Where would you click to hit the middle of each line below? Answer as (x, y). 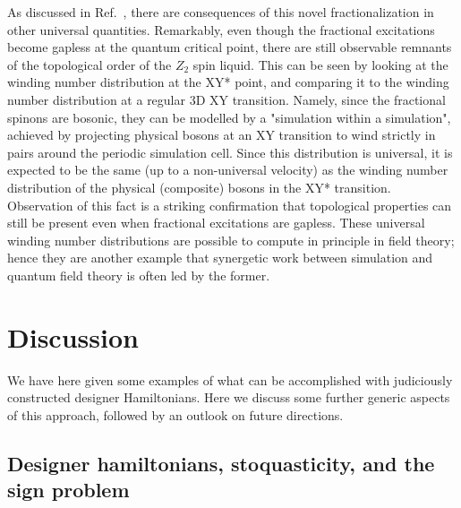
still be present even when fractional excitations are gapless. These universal (216, 223)
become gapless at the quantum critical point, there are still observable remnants (230, 47)
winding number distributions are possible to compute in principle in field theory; (231, 240)
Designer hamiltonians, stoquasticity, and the (221, 463)
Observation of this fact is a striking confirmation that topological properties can (230, 205)
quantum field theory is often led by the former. (139, 275)
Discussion (73, 336)
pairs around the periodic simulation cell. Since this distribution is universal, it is (230, 152)
